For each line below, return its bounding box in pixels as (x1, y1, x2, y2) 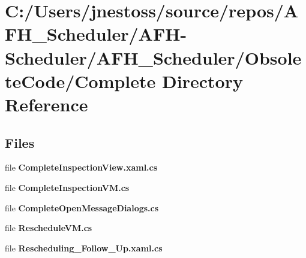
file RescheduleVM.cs (5, 221, 92, 234)
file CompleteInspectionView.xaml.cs (5, 161, 158, 174)
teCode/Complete (5, 68, 156, 93)
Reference (5, 92, 88, 116)
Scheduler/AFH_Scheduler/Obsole (5, 45, 302, 69)
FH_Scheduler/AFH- (5, 22, 187, 46)
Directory (162, 68, 243, 93)
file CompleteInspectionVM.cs (5, 181, 130, 193)
